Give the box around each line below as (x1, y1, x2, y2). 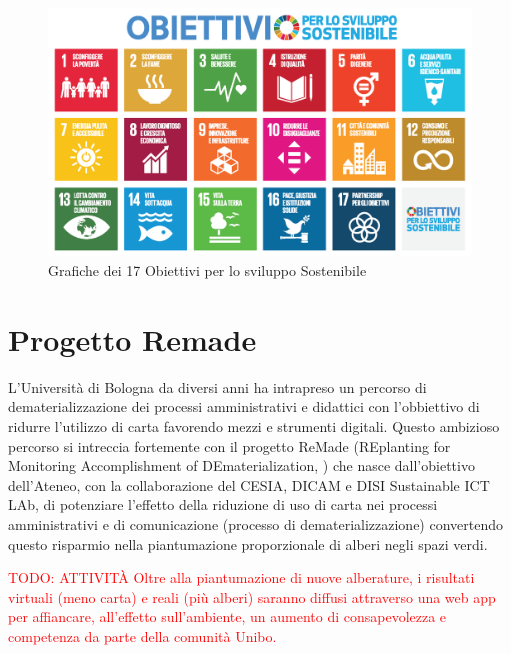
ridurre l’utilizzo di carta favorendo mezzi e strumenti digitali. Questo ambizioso (8, 415, 500, 436)
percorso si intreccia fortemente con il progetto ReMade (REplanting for (8, 435, 451, 456)
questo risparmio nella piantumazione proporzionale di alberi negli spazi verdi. (8, 533, 488, 554)
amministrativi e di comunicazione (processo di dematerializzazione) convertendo (8, 513, 504, 534)
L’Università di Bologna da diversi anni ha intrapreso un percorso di (8, 376, 427, 397)
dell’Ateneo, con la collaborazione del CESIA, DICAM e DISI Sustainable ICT (8, 474, 490, 495)
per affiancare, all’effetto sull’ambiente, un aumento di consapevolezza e (8, 606, 447, 627)
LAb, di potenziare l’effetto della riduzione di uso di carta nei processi (8, 494, 438, 515)
